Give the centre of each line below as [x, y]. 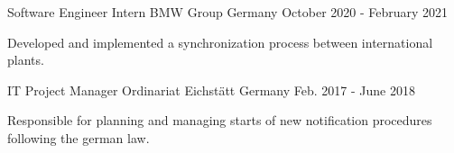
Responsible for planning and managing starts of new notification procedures [220, 120]
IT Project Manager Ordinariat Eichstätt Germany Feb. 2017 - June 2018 [211, 90]
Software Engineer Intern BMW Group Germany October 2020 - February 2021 [228, 12]
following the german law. [79, 137]
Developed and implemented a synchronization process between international [220, 42]
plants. [26, 60]
